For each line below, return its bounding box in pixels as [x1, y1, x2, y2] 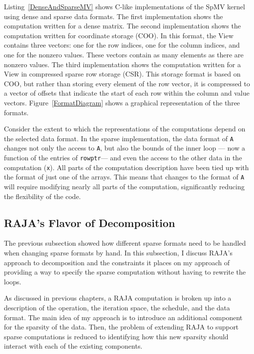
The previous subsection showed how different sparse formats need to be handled [4, 238, 246, 248]
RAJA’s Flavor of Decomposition [4, 215, 175, 230]
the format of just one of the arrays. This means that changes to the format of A [4, 172, 244, 182]
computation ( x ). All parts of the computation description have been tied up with [4, 162, 249, 172]
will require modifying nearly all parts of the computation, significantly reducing [4, 181, 245, 191]
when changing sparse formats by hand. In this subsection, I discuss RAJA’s [4, 247, 233, 257]
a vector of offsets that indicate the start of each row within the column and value [4, 88, 250, 98]
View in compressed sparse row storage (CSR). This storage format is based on [4, 69, 241, 79]
